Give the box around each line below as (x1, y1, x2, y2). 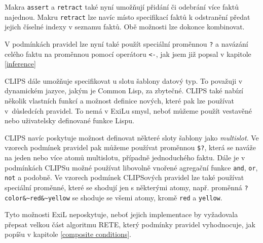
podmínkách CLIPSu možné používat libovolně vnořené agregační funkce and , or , (5, 162, 258, 172)
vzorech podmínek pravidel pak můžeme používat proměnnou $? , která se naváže (5, 142, 256, 153)
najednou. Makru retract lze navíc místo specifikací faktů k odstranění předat (5, 11, 250, 22)
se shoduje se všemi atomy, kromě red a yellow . (72, 192, 222, 202)
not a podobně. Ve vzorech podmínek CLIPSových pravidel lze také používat (5, 172, 244, 183)
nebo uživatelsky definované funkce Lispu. (5, 115, 134, 126)
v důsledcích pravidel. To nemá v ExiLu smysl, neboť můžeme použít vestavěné (5, 105, 252, 116)
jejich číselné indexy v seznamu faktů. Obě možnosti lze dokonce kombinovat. (5, 21, 245, 32)
